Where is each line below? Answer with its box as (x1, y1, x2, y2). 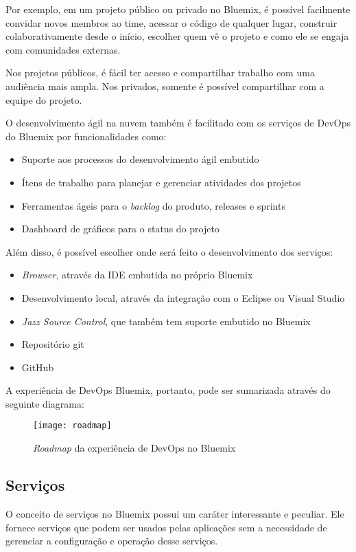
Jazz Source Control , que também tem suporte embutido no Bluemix (21, 313, 311, 328)
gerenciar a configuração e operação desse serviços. (5, 533, 218, 548)
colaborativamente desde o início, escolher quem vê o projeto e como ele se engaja (5, 29, 349, 43)
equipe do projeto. (5, 92, 82, 107)
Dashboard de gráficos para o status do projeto (21, 221, 219, 236)
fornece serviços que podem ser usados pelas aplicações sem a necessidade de (5, 520, 327, 534)
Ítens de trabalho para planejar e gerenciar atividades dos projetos (21, 175, 301, 189)
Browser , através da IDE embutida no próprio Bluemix (21, 267, 253, 282)
